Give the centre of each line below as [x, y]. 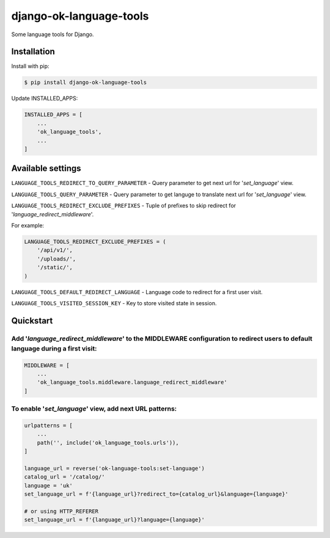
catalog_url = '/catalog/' [64, 477]
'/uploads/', [57, 259]
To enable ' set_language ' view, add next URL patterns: [94, 409]
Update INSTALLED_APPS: [45, 99]
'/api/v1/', [55, 250]
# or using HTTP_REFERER [61, 511]
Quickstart [32, 321]
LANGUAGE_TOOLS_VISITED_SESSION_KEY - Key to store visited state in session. [114, 303]
